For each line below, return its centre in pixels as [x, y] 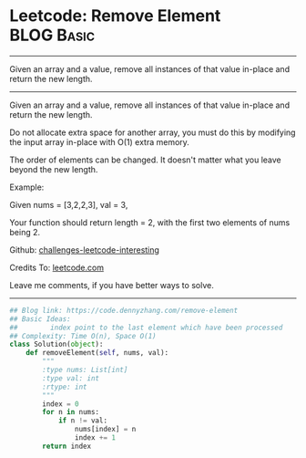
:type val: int [71, 378]
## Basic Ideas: [40, 319]
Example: [27, 187]
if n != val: [82, 421]
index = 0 [61, 404]
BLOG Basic [52, 35]
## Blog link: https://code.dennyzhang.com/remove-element [124, 310]
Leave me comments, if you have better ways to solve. [112, 285]
